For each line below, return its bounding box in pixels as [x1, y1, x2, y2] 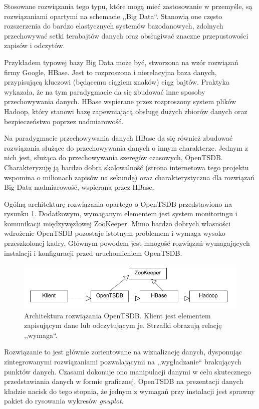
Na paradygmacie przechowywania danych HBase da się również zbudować [4, 133, 233, 143]
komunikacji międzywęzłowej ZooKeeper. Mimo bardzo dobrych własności [4, 218, 230, 228]
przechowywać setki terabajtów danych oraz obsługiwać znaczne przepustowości [4, 30, 248, 41]
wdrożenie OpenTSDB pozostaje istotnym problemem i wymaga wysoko [4, 228, 225, 238]
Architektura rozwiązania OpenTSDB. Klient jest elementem [24, 310, 211, 320]
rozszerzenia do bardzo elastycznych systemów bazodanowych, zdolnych [4, 21, 223, 31]
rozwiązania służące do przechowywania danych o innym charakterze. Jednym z [4, 142, 248, 153]
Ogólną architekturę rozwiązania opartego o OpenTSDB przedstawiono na [4, 198, 232, 209]
